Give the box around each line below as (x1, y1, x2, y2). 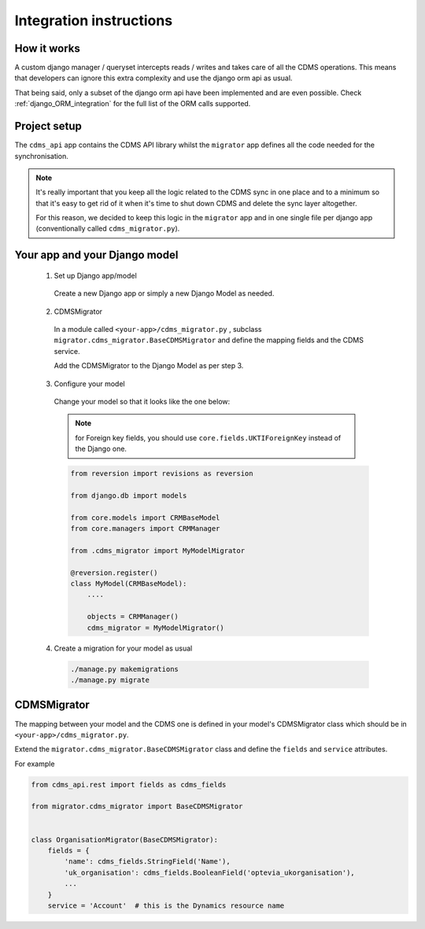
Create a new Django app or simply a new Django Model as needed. (54, 289, 275, 298)
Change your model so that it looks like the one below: (54, 397, 231, 407)
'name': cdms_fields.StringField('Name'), (64, 857, 231, 866)
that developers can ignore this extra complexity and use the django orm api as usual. (14, 73, 293, 83)
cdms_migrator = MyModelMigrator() (87, 623, 224, 632)
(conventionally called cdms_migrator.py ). (35, 224, 180, 234)
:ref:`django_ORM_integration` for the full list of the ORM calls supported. (14, 99, 251, 109)
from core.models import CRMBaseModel (70, 513, 220, 522)
